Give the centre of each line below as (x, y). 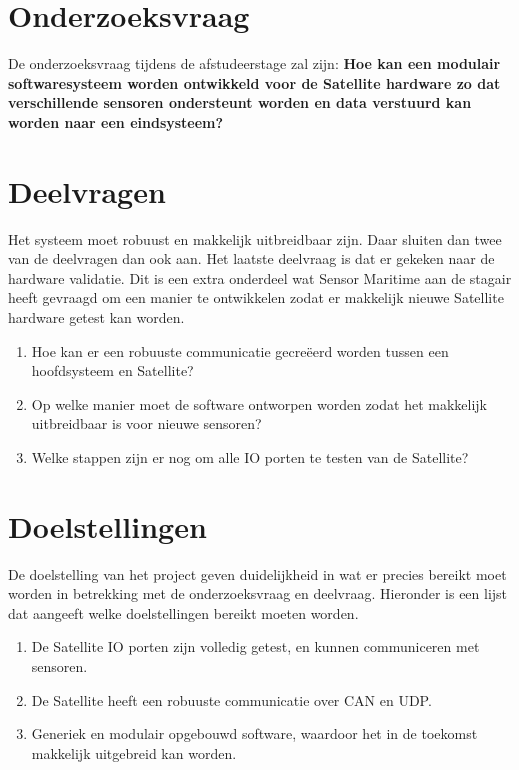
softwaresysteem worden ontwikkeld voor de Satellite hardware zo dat (254, 82)
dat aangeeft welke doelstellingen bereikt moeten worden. (183, 612)
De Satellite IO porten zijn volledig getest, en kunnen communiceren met (255, 646)
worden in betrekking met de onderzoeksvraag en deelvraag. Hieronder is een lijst (258, 593)
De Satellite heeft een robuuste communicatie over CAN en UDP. (231, 699)
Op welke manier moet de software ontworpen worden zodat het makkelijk (259, 403)
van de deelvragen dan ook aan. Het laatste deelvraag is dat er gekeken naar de (251, 258)
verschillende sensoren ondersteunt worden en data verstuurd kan (240, 102)
